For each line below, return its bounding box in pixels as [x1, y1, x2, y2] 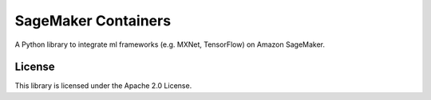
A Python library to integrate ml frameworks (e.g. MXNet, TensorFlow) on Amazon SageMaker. [14, 40, 326, 49]
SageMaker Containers [14, 12, 172, 29]
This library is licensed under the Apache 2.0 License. [14, 81, 192, 90]
